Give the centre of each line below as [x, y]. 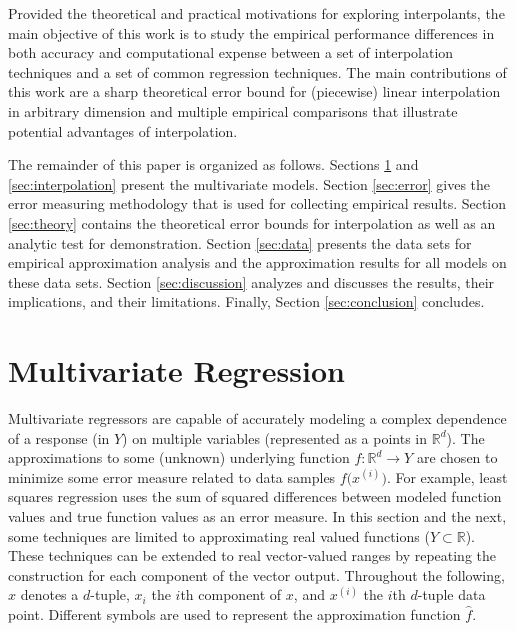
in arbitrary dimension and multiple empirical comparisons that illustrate [233, 110]
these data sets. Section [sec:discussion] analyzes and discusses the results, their [251, 281]
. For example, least [447, 476]
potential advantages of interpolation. [123, 130]
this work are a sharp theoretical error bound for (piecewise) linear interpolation [254, 91]
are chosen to [457, 457]
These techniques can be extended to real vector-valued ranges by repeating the [252, 555]
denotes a [49, 594]
